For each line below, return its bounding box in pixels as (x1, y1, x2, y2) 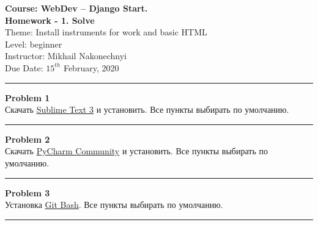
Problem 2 (5, 132, 50, 145)
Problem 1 (5, 91, 50, 104)
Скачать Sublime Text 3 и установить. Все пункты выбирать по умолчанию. (5, 103, 289, 116)
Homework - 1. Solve (5, 13, 95, 26)
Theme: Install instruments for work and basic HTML (5, 26, 207, 38)
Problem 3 (5, 186, 50, 199)
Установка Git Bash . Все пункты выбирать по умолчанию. (5, 198, 223, 211)
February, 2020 (63, 61, 119, 74)
